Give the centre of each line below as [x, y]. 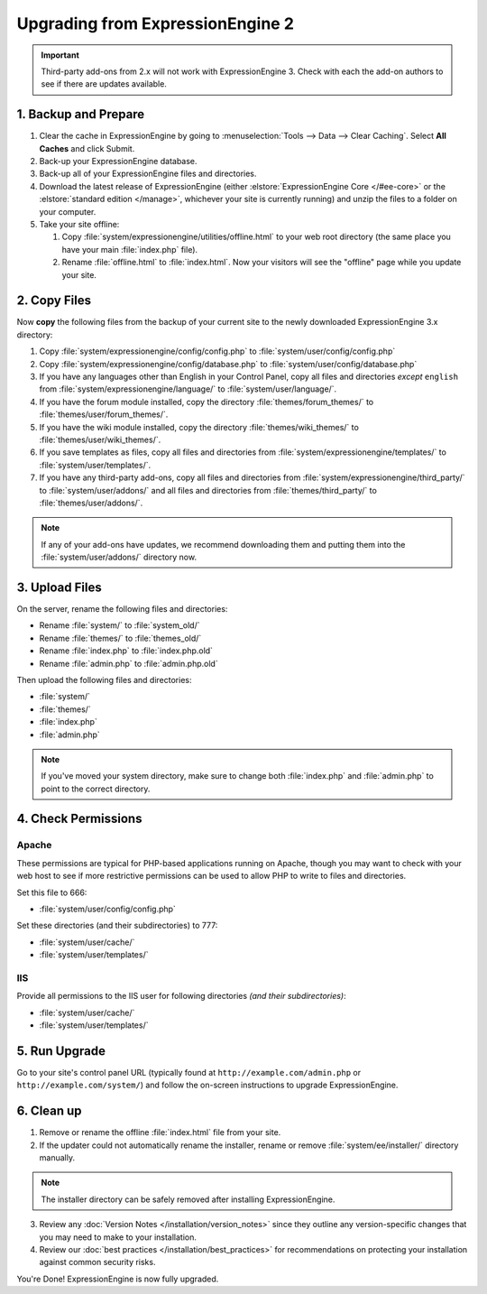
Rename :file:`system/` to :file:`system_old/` [119, 625]
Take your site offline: [79, 224]
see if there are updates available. [104, 84]
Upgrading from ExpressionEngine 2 [156, 23]
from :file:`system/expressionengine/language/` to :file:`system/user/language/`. [188, 389]
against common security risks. [97, 1262]
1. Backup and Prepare [81, 114]
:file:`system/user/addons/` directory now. [119, 557]
